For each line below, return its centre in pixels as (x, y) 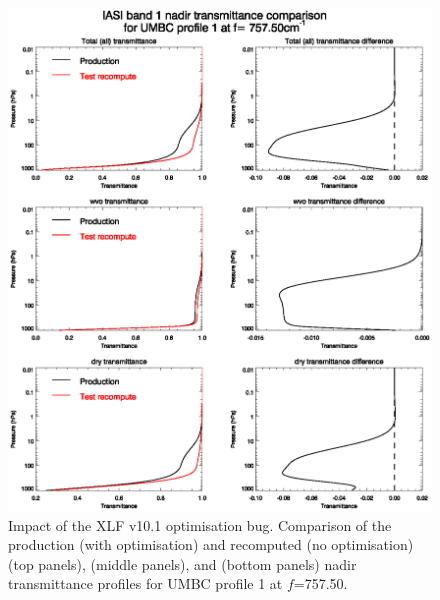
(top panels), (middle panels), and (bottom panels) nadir (182, 563)
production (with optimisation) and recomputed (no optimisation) (211, 544)
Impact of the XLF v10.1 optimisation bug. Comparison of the (200, 524)
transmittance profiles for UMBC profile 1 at (145, 583)
